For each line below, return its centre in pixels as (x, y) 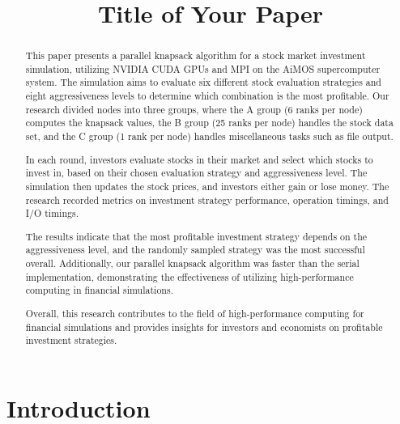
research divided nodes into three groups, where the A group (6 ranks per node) (194, 109)
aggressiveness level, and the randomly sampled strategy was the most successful (195, 250)
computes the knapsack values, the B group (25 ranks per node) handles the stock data (209, 123)
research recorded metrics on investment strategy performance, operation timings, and (207, 199)
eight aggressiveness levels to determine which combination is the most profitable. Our (207, 96)
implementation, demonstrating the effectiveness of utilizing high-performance (189, 276)
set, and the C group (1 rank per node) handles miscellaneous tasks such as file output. (209, 136)
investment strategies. (71, 340)
